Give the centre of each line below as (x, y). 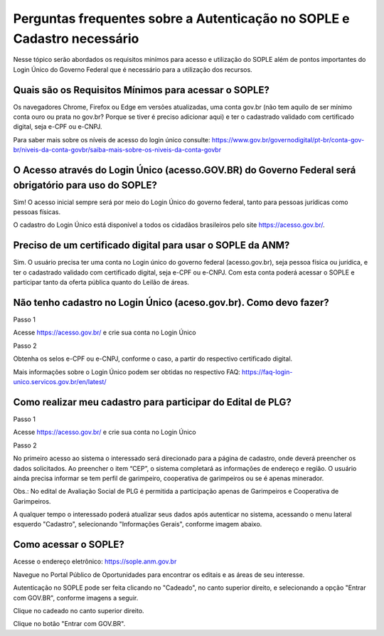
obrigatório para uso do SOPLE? (85, 185)
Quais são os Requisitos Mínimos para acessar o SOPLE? (141, 90)
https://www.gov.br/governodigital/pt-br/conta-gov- (288, 139)
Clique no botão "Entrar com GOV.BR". (69, 624)
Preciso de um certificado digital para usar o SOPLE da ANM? (151, 245)
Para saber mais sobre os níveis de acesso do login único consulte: (112, 139)
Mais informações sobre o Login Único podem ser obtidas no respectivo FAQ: (127, 372)
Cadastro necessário (76, 38)
